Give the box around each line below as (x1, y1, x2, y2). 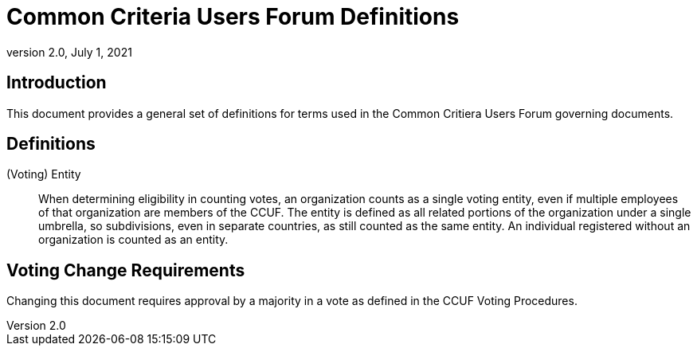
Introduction (6, 72, 107, 93)
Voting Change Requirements (6, 260, 245, 280)
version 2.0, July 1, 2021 (6, 45, 132, 59)
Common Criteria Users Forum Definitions (6, 3, 460, 30)
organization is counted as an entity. (38, 233, 229, 247)
